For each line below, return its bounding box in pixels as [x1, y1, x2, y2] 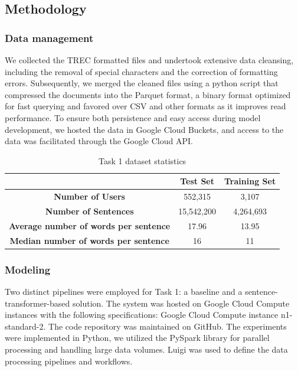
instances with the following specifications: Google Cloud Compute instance [5, 308, 279, 321]
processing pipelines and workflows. [5, 354, 133, 367]
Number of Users [54, 190, 125, 203]
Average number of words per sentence [9, 219, 171, 232]
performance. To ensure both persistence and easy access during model [5, 111, 261, 123]
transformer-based [5, 297, 70, 309]
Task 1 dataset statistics [99, 154, 186, 167]
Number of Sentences [45, 205, 134, 217]
